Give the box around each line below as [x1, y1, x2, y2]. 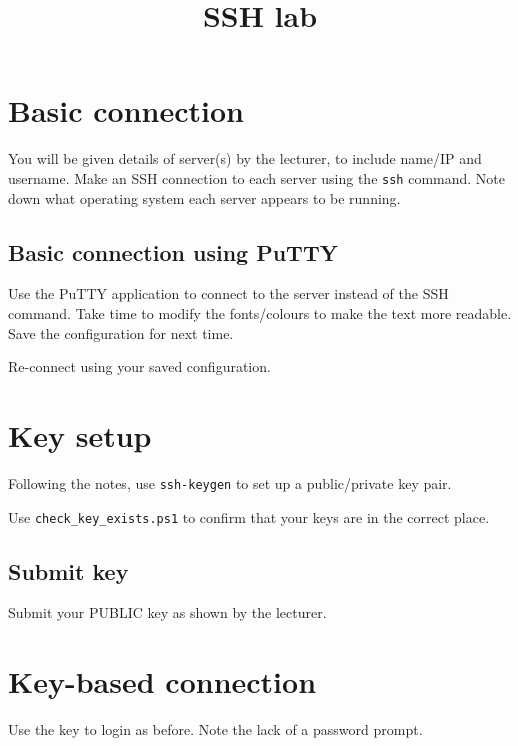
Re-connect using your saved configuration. [8, 356, 271, 377]
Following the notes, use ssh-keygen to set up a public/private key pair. [8, 472, 452, 493]
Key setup [8, 414, 152, 455]
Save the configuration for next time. [8, 322, 234, 343]
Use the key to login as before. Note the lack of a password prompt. [8, 719, 423, 740]
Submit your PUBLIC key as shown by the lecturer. [8, 602, 327, 623]
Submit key [8, 555, 129, 586]
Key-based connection [8, 661, 317, 702]
